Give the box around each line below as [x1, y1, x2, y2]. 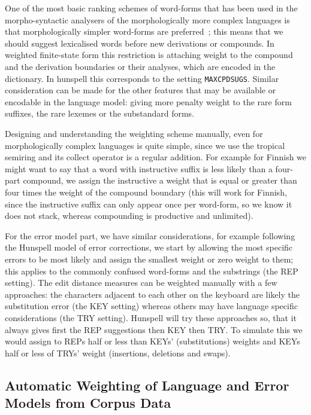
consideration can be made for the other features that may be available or [5, 84, 276, 96]
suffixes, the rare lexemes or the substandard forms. [5, 107, 195, 120]
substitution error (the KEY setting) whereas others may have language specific [5, 300, 298, 312]
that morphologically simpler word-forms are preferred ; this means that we [5, 25, 283, 38]
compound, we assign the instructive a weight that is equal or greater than [23, 174, 297, 187]
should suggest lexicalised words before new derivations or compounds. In [5, 36, 274, 49]
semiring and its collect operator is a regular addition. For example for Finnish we [5, 151, 307, 163]
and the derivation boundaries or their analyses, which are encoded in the [5, 60, 276, 72]
